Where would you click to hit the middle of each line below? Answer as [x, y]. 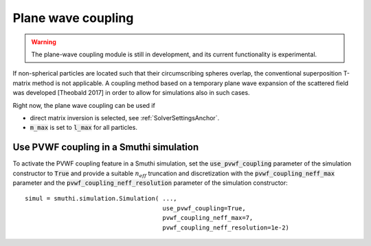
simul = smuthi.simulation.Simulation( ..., [101, 199]
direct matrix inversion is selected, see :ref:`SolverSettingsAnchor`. [125, 118]
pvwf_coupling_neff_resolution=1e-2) [226, 227]
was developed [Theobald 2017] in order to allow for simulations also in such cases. [131, 93]
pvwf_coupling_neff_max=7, [208, 218]
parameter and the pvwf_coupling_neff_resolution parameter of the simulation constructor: [150, 183]
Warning [44, 42]
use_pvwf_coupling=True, [204, 208]
